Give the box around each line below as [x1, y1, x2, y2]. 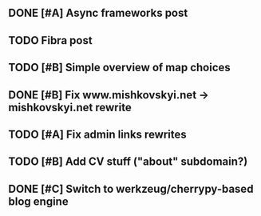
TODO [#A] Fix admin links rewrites [8, 127, 188, 141]
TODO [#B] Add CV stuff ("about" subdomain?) [8, 155, 248, 169]
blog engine [8, 194, 69, 208]
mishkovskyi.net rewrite [8, 100, 132, 114]
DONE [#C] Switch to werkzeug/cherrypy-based [8, 182, 254, 195]
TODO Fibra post [8, 34, 93, 47]
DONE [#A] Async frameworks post [8, 6, 188, 20]
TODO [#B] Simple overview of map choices [8, 61, 231, 74]
